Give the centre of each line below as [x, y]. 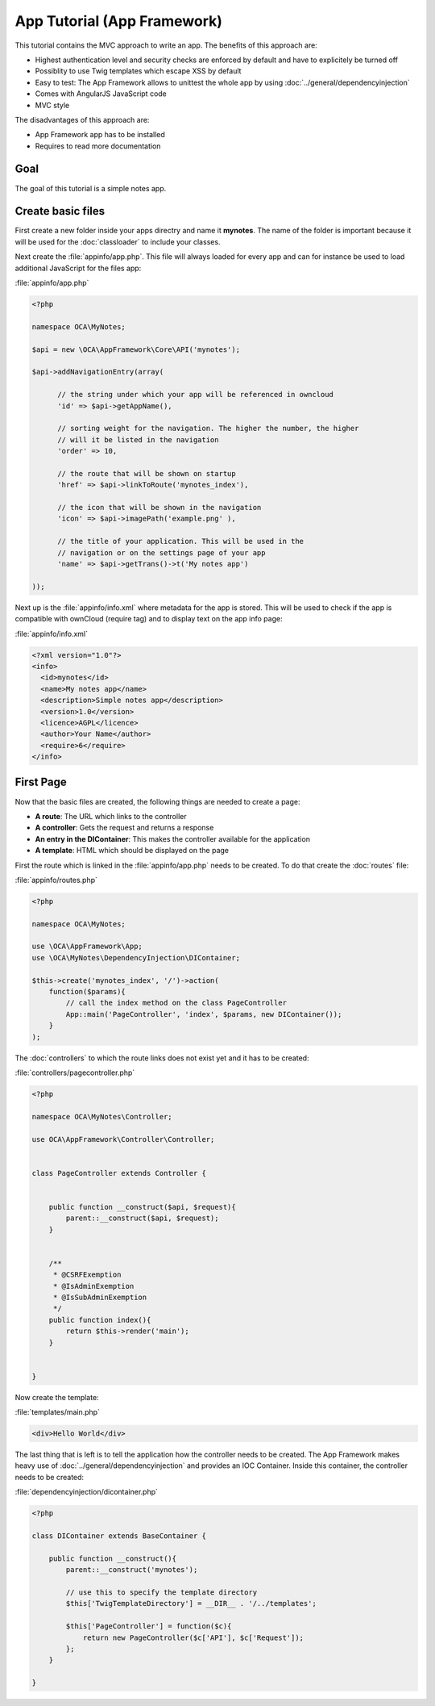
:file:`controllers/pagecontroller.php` [75, 1073]
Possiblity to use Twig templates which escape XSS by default [138, 71]
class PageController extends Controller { [119, 1173]
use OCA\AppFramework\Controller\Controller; [123, 1139]
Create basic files [60, 211]
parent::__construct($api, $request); [142, 1218]
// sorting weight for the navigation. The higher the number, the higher [208, 429]
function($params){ [87, 992]
